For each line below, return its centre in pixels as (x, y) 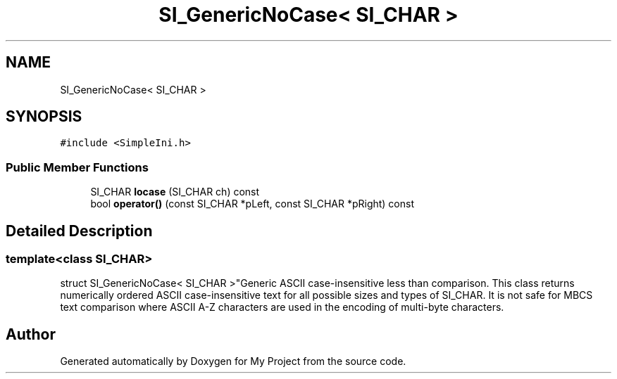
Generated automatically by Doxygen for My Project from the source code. (233, 361)
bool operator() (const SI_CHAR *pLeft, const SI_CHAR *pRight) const (253, 204)
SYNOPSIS (44, 117)
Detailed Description (79, 231)
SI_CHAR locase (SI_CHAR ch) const (175, 192)
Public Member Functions (77, 167)
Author (31, 334)
